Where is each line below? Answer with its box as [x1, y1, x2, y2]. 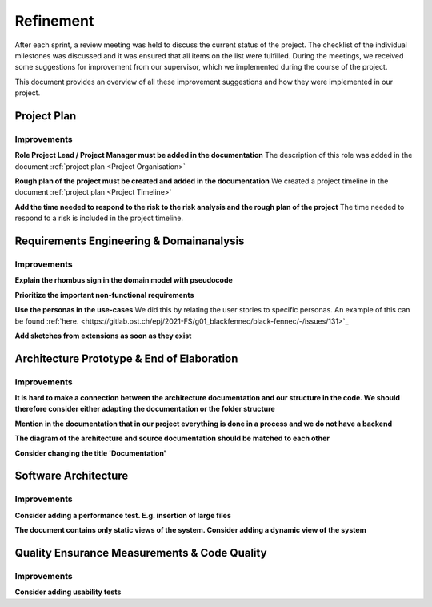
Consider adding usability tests [14, 587, 122, 597]
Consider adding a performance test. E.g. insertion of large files [14, 510, 232, 520]
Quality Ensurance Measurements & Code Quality [14, 546, 267, 560]
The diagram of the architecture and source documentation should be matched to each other [14, 433, 330, 444]
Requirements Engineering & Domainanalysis [14, 235, 245, 248]
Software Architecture [14, 469, 129, 483]
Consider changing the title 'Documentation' [14, 448, 167, 458]
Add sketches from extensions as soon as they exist [14, 331, 192, 340]
